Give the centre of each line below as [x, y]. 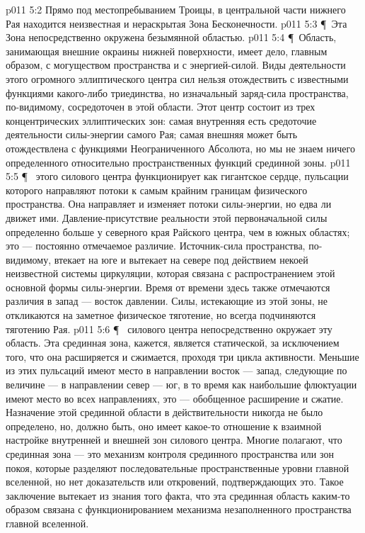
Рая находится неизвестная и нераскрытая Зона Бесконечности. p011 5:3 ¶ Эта [176, 23]
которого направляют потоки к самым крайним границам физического [157, 190]
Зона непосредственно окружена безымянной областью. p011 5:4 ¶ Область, [171, 37]
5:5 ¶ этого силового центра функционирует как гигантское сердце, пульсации [177, 176]
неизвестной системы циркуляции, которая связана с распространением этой [170, 273]
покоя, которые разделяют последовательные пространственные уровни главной [178, 467]
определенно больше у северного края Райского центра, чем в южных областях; [178, 231]
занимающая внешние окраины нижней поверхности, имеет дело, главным [167, 51]
